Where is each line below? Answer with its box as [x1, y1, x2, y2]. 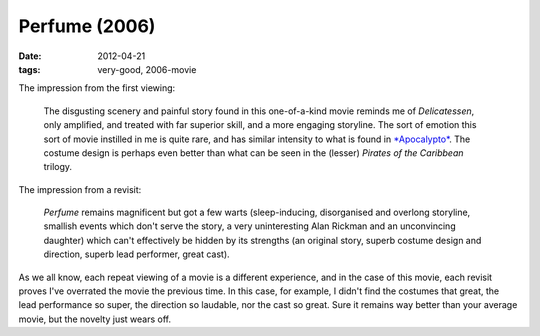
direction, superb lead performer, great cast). [43, 248, 230, 260]
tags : [18, 63, 41, 75]
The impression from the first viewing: [18, 82, 176, 94]
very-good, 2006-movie [97, 63, 197, 75]
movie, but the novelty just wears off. [18, 313, 172, 325]
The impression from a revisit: [18, 183, 142, 195]
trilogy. [43, 161, 73, 173]
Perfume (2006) [18, 15, 156, 37]
